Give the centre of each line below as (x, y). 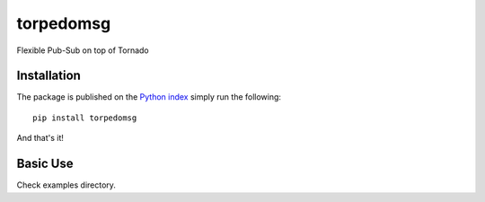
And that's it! (40, 138)
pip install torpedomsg (85, 118)
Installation (48, 76)
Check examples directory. (66, 185)
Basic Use (45, 164)
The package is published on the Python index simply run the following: (149, 97)
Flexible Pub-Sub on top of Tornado (83, 50)
